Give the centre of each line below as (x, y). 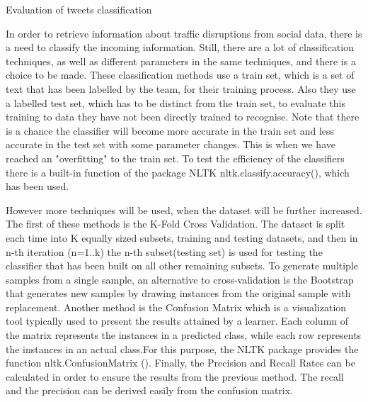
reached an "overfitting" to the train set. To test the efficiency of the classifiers (175, 158)
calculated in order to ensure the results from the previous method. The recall (175, 376)
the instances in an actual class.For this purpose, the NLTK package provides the (182, 348)
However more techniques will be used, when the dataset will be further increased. (184, 210)
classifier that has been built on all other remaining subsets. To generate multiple (182, 266)
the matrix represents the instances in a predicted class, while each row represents (184, 335)
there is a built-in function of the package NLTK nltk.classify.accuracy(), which (178, 172)
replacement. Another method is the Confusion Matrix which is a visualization (176, 307)
